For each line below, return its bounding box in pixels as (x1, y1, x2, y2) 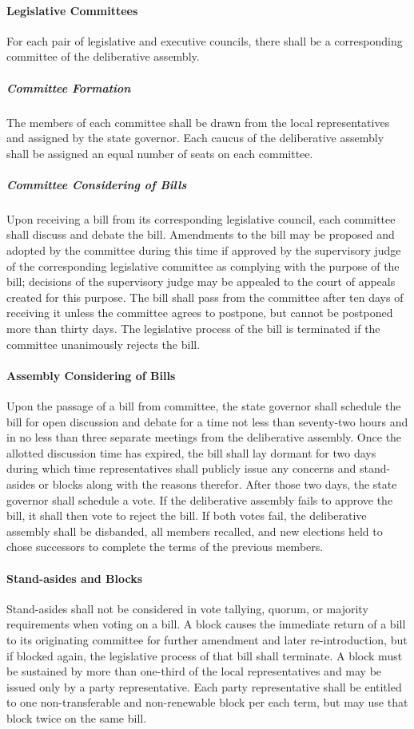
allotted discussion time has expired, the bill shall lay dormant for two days (6, 444, 376, 461)
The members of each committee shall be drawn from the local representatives (6, 113, 390, 130)
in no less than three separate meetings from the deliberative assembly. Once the (6, 429, 402, 446)
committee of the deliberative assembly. (6, 48, 200, 65)
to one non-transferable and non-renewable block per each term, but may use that (6, 694, 408, 711)
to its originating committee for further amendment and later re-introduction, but (6, 631, 408, 648)
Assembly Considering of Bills (6, 366, 176, 383)
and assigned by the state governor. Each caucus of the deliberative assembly (6, 129, 384, 146)
